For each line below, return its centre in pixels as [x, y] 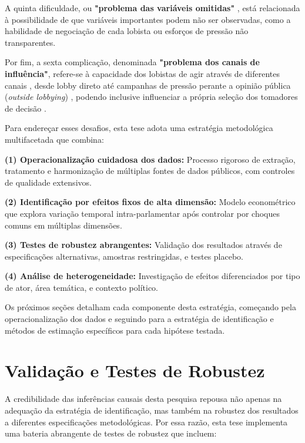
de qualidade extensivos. [48, 182]
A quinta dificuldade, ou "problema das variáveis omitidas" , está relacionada [152, 8]
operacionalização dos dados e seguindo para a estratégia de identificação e [139, 319]
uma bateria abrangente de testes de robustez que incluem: [111, 433]
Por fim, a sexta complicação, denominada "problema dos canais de [132, 62]
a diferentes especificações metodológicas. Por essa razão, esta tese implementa [146, 422]
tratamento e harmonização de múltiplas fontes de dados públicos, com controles [150, 171]
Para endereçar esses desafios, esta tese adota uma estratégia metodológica [139, 128]
